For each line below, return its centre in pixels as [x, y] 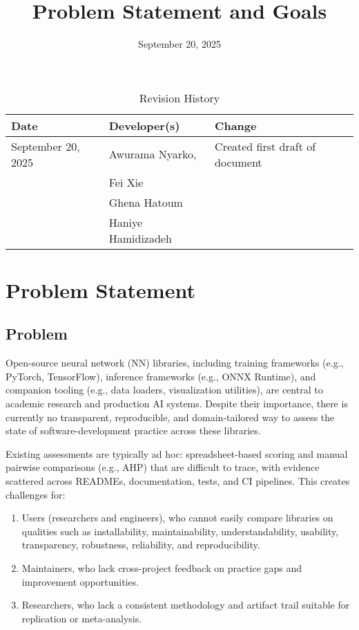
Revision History [179, 98]
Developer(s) [144, 125]
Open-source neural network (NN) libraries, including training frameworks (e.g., [175, 363]
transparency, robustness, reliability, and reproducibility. [141, 545]
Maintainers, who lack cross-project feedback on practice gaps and [162, 568]
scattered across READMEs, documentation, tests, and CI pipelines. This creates [178, 481]
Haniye [126, 222]
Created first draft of [265, 146]
